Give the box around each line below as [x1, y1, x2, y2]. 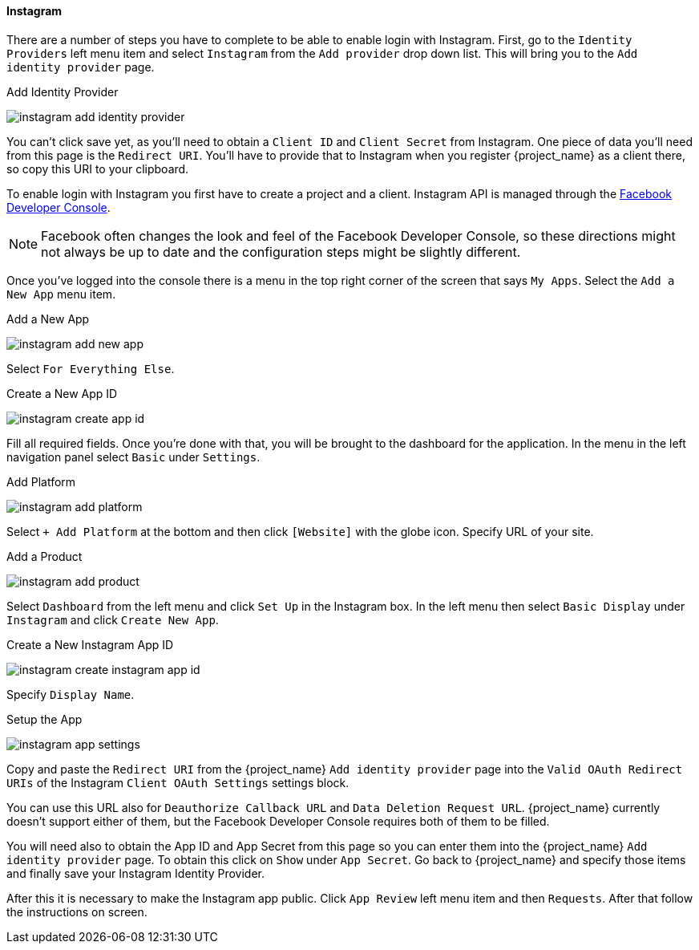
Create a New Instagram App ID [6, 637, 174, 652]
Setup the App [6, 712, 83, 726]
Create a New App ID [6, 386, 118, 400]
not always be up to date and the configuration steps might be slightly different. [41, 243, 521, 260]
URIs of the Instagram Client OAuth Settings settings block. [6, 775, 349, 790]
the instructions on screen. [6, 904, 147, 919]
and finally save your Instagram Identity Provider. [6, 866, 265, 880]
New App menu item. [6, 286, 116, 301]
